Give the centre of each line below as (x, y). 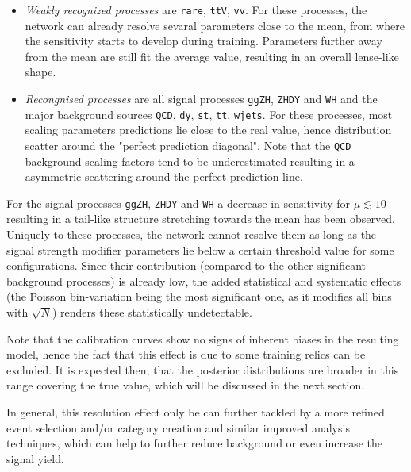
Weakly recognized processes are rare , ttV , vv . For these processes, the (196, 10)
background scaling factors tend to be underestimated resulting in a (190, 161)
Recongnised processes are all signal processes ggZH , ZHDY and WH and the (201, 99)
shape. (40, 72)
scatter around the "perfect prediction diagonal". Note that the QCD (188, 145)
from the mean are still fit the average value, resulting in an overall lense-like (212, 56)
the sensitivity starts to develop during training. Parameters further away (204, 41)
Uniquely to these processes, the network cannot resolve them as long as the (192, 234)
